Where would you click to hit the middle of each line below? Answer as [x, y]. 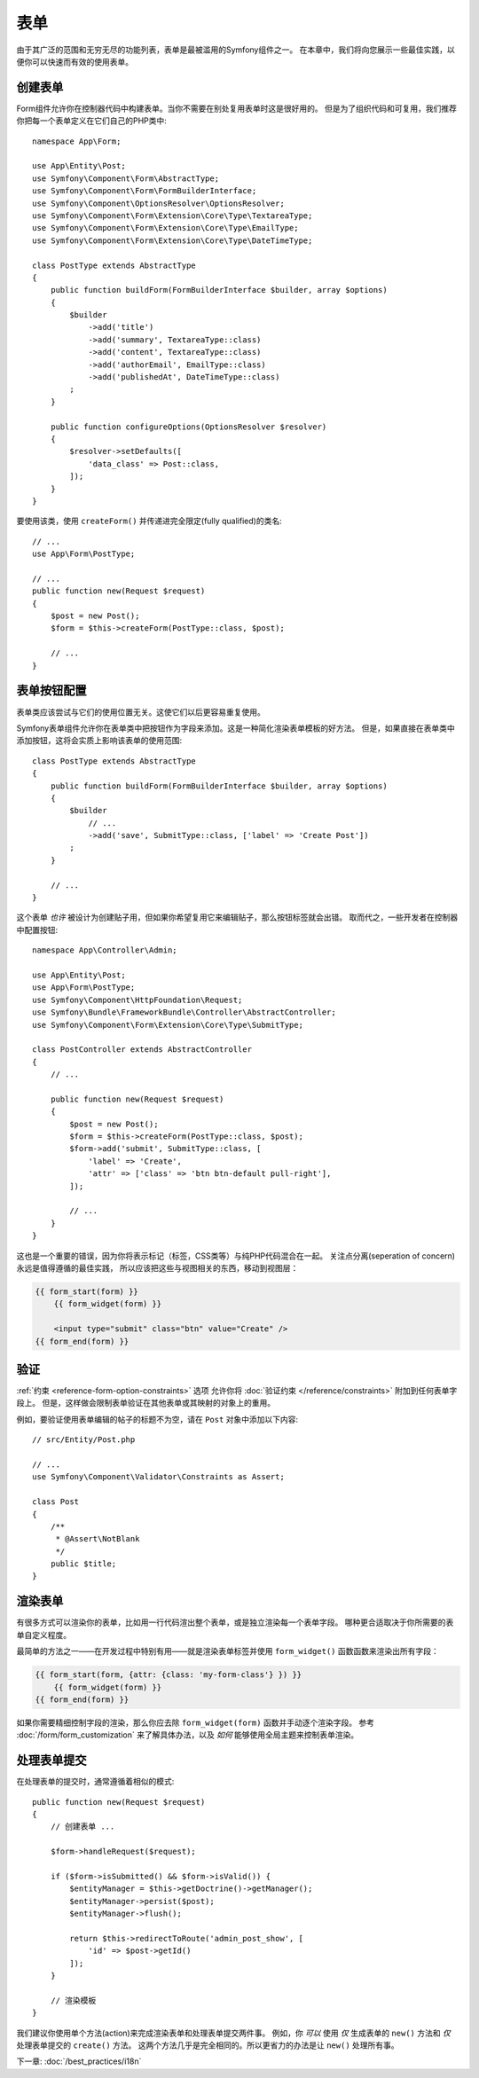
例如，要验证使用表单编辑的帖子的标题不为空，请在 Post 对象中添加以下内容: [157, 1419]
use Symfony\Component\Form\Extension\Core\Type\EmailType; [165, 228]
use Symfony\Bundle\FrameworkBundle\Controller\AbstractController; [184, 1012]
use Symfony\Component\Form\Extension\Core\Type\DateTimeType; [173, 240]
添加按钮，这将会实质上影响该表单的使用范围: [99, 741]
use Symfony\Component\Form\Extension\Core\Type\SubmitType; [168, 1025]
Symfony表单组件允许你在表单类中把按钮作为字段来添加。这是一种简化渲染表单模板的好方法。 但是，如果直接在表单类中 [236, 728]
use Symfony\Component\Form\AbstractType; [126, 178]
